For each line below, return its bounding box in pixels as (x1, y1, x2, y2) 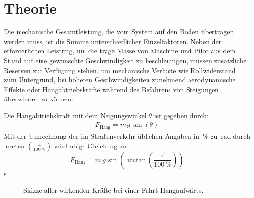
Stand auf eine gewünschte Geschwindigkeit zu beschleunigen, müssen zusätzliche (4, 55, 247, 65)
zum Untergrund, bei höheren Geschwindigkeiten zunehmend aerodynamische (4, 74, 236, 85)
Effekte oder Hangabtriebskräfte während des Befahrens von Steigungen (4, 84, 219, 94)
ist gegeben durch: (154, 110, 209, 120)
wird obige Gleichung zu (54, 140, 127, 150)
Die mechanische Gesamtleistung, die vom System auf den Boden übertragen (4, 26, 234, 37)
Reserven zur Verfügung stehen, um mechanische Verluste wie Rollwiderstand (4, 65, 236, 75)
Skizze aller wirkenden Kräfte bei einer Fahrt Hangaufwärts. (23, 185, 204, 195)
